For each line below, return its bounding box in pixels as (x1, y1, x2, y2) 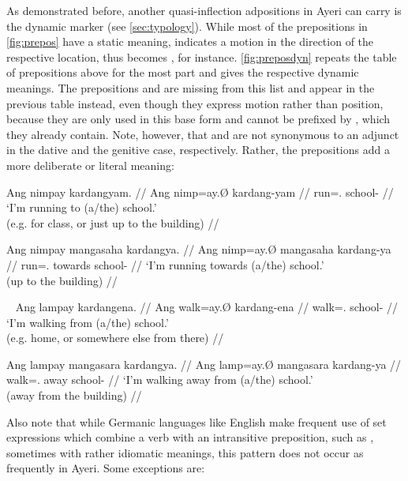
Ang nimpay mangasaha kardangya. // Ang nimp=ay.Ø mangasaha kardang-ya (6, 241, 391, 257)
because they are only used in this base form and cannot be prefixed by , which (6, 111, 391, 127)
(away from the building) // (6, 387, 142, 404)
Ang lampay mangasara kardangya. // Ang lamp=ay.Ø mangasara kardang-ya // (6, 355, 402, 372)
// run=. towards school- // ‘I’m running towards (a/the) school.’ (6, 256, 324, 272)
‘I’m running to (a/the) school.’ (6, 199, 157, 216)
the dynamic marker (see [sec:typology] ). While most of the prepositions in (6, 17, 368, 34)
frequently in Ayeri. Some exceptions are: (6, 460, 205, 476)
